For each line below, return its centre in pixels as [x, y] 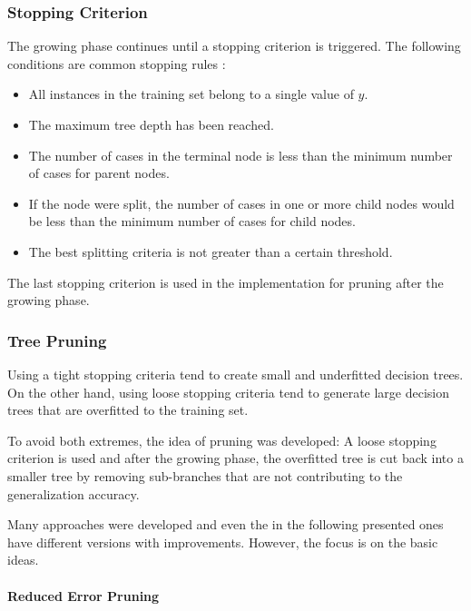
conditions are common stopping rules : [117, 63]
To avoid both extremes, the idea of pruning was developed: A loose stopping [222, 440]
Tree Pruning [57, 340]
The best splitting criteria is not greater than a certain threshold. [211, 251]
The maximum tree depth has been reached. [151, 124]
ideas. [23, 560]
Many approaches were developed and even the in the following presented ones [226, 524]
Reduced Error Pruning [83, 595]
